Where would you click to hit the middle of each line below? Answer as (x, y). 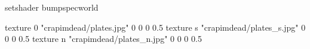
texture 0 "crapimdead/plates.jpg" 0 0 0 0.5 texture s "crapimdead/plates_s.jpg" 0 (155, 27)
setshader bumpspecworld (52, 7)
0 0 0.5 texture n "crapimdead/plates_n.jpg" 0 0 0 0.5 (103, 39)
